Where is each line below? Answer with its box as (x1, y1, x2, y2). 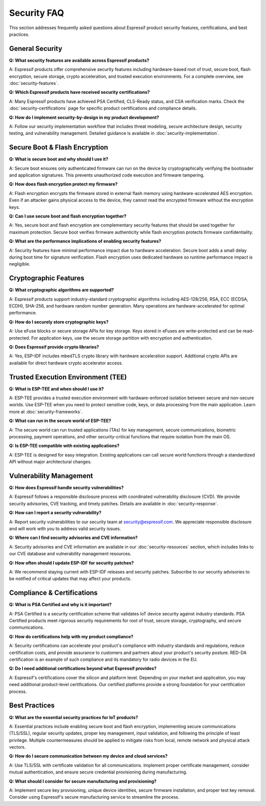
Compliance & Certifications (9, 589, 98, 597)
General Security (9, 44, 63, 53)
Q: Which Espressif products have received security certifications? (9, 89, 150, 95)
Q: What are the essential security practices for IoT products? (9, 714, 138, 720)
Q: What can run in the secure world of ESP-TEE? (9, 418, 111, 424)
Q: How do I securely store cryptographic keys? (9, 319, 109, 325)
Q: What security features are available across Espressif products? (9, 57, 150, 63)
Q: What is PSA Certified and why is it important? (9, 602, 112, 608)
